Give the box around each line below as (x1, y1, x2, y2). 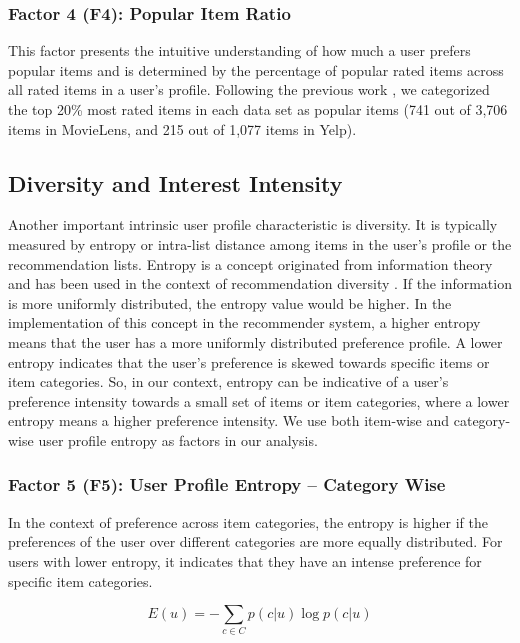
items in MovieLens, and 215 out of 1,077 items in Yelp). (8, 118, 357, 139)
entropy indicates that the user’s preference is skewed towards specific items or (8, 351, 490, 372)
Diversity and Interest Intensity (8, 167, 343, 198)
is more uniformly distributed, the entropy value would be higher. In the (8, 292, 452, 313)
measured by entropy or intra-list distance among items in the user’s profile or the (8, 233, 512, 254)
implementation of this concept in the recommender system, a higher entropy (8, 312, 481, 333)
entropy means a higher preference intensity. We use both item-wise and (8, 410, 450, 431)
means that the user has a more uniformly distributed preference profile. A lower (8, 331, 503, 352)
